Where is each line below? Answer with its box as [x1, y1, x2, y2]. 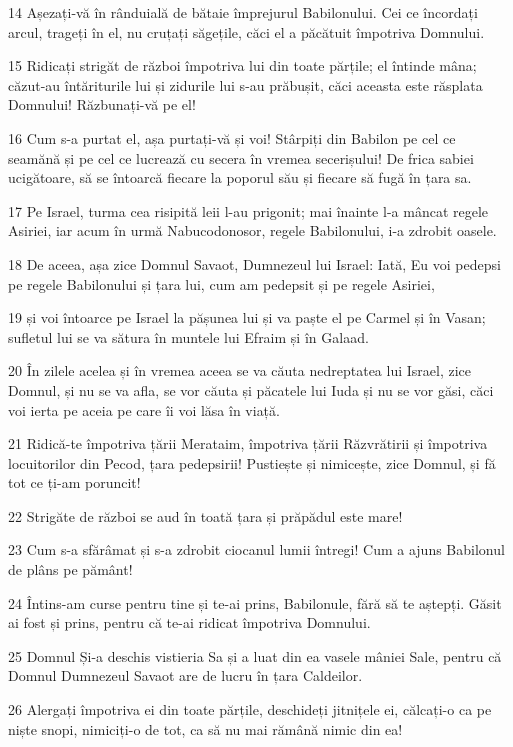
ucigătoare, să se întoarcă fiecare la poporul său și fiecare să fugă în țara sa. [8, 167, 472, 188]
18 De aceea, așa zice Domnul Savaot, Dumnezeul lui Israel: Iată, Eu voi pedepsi [8, 253, 501, 274]
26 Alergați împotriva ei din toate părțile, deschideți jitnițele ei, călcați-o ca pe [8, 699, 492, 720]
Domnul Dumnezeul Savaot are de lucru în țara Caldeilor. [8, 665, 363, 686]
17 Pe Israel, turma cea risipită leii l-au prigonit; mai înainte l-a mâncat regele [8, 200, 489, 221]
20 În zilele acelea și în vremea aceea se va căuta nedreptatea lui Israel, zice [8, 360, 472, 381]
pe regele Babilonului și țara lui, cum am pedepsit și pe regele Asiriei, [8, 273, 435, 294]
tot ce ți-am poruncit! [8, 472, 141, 493]
